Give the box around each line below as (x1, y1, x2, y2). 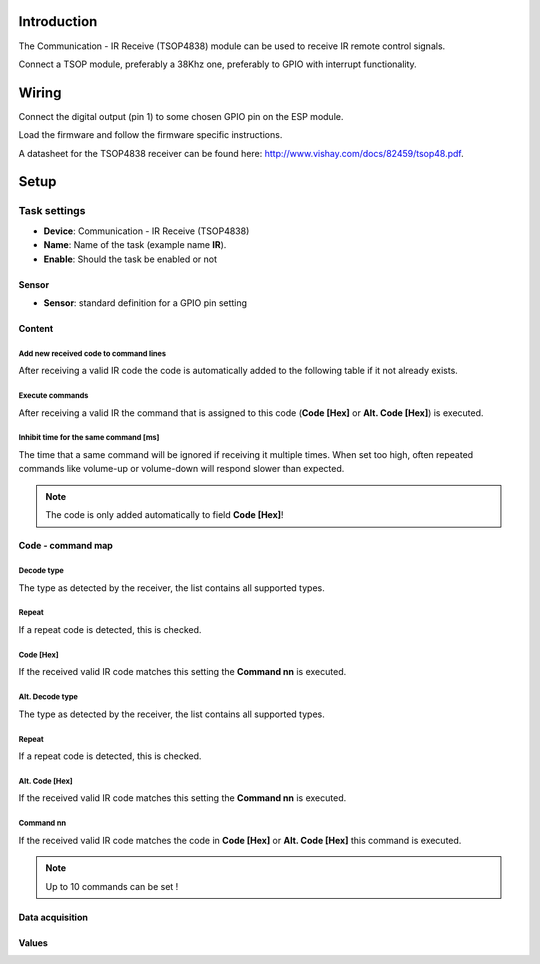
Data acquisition (18, 911, 89, 923)
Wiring (18, 84, 62, 101)
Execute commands (18, 391, 89, 401)
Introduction (18, 13, 98, 30)
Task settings (18, 204, 86, 218)
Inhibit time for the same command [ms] (18, 433, 160, 443)
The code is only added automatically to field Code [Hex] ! (45, 509, 284, 521)
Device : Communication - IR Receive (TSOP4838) (43, 225, 250, 237)
